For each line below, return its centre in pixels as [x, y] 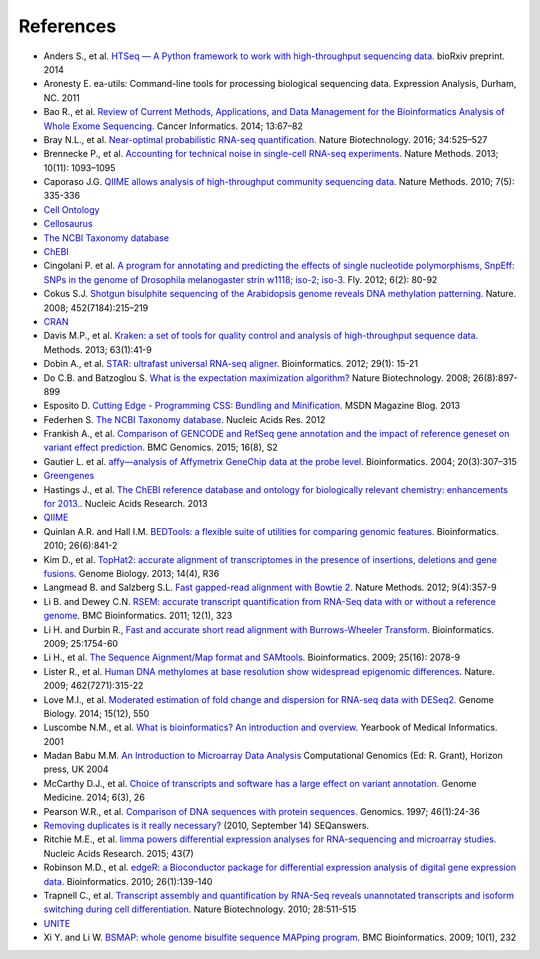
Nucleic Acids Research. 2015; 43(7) [118, 853]
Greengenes [69, 476]
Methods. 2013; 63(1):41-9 [97, 349]
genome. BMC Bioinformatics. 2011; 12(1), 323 [138, 616]
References [67, 26]
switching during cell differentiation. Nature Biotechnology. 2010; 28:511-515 [200, 909]
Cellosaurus [68, 224]
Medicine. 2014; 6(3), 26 [94, 797]
